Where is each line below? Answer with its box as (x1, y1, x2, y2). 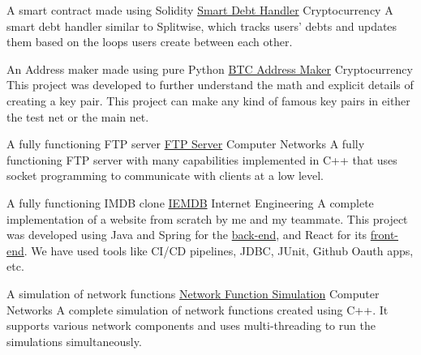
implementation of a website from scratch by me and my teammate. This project (6, 210, 408, 227)
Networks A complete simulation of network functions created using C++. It (6, 301, 389, 318)
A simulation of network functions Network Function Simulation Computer (6, 284, 380, 302)
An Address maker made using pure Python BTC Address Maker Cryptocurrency (6, 60, 413, 77)
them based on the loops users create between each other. (6, 33, 293, 50)
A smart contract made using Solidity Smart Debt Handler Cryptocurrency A (6, 2, 393, 18)
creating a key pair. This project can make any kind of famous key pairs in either (6, 92, 410, 109)
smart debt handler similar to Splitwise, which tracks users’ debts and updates (6, 17, 397, 34)
